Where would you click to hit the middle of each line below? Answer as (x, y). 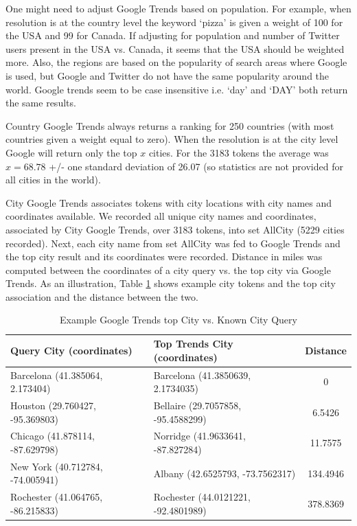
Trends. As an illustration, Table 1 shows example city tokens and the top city (171, 283)
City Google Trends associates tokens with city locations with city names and (169, 202)
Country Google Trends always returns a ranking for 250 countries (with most (170, 125)
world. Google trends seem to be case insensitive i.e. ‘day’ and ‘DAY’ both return (177, 89)
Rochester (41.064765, (57, 497)
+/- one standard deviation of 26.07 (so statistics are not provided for (196, 166)
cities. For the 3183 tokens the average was (239, 152)
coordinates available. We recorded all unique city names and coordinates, (161, 216)
